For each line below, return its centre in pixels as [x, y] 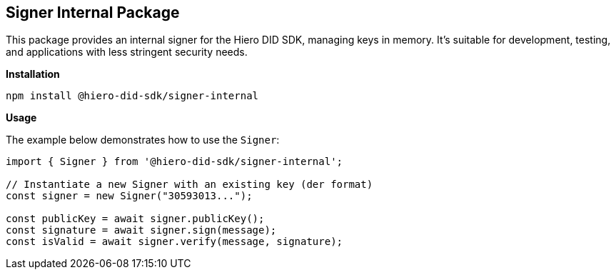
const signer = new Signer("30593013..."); [129, 196]
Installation [33, 74]
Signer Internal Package [93, 12]
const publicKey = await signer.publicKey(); [135, 219]
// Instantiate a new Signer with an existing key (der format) [190, 185]
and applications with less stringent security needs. [127, 52]
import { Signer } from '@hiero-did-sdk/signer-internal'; [175, 162]
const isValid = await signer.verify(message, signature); [175, 242]
